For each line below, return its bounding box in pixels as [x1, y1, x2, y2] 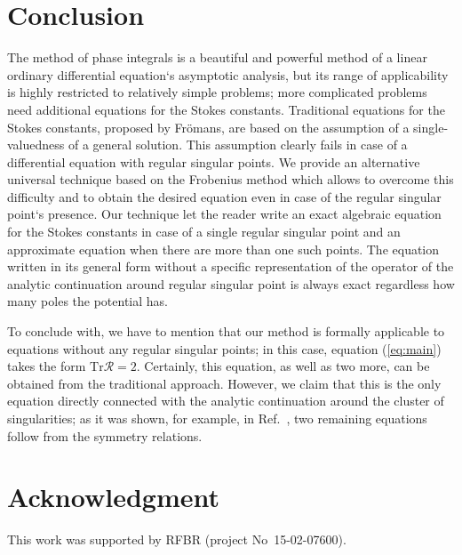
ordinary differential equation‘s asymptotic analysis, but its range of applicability [7, 65, 449, 84]
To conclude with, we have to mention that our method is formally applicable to [7, 322, 445, 341]
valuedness [7, 135, 65, 154]
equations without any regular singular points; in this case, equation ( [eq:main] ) [7, 339, 442, 358]
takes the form [7, 357, 86, 375]
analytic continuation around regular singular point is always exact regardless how [7, 274, 455, 293]
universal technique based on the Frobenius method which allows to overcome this [7, 170, 454, 189]
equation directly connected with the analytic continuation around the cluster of [7, 391, 444, 410]
